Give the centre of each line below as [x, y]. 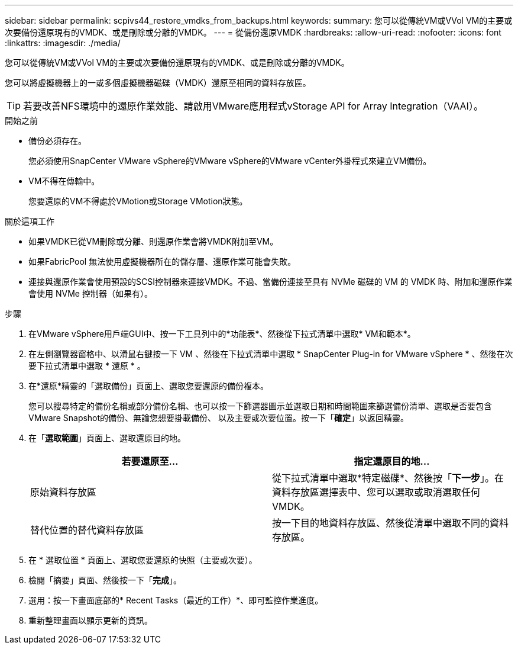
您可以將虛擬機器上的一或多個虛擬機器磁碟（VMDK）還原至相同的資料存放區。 [158, 83]
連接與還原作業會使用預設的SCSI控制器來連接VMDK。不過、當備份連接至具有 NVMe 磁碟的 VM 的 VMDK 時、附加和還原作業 [271, 282]
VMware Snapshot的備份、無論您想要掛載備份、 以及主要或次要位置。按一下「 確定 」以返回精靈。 [219, 418]
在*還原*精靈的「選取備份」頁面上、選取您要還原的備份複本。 [149, 386]
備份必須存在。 [57, 141]
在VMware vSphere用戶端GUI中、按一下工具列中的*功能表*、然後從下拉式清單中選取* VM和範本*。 [222, 334]
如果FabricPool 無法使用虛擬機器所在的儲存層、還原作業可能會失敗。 [162, 261]
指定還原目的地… [392, 461]
